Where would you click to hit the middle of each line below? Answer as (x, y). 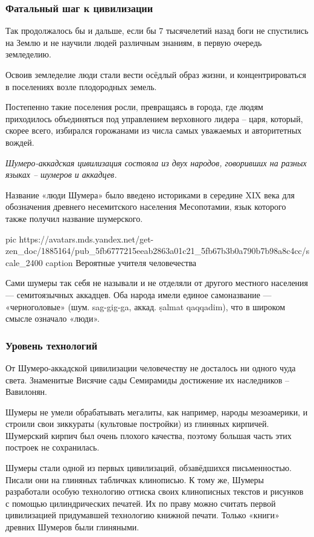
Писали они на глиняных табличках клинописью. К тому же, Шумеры (135, 479)
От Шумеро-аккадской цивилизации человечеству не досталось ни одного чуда (151, 367)
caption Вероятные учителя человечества (121, 262)
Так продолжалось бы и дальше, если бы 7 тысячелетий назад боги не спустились (157, 31)
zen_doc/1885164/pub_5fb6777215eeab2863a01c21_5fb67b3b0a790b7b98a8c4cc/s (158, 251)
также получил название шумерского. (74, 218)
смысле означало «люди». (53, 318)
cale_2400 (24, 262)
